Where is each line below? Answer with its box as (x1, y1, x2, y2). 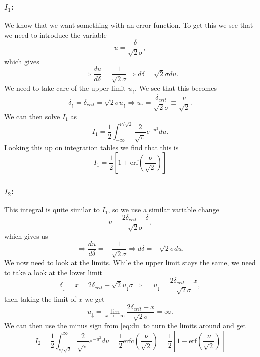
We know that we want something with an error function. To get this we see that (4, 20, 253, 30)
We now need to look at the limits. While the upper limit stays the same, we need (4, 257, 256, 268)
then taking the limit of (4, 294, 76, 304)
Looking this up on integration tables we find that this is (4, 142, 179, 152)
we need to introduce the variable (4, 29, 107, 40)
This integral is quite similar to (4, 204, 100, 215)
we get (85, 294, 105, 304)
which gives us (4, 231, 48, 241)
